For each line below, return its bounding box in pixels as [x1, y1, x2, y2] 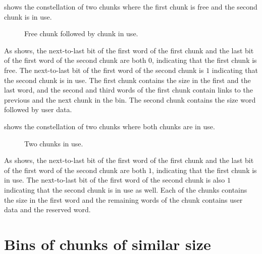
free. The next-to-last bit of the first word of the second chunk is [4, 64, 204, 75]
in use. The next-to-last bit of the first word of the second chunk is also [4, 175, 225, 185]
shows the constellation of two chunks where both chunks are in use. [4, 121, 215, 131]
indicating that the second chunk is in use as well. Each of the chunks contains [4, 184, 247, 195]
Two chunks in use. [24, 138, 83, 148]
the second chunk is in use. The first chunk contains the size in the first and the [4, 74, 251, 85]
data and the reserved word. [4, 204, 91, 215]
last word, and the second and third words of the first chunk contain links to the [4, 84, 253, 95]
